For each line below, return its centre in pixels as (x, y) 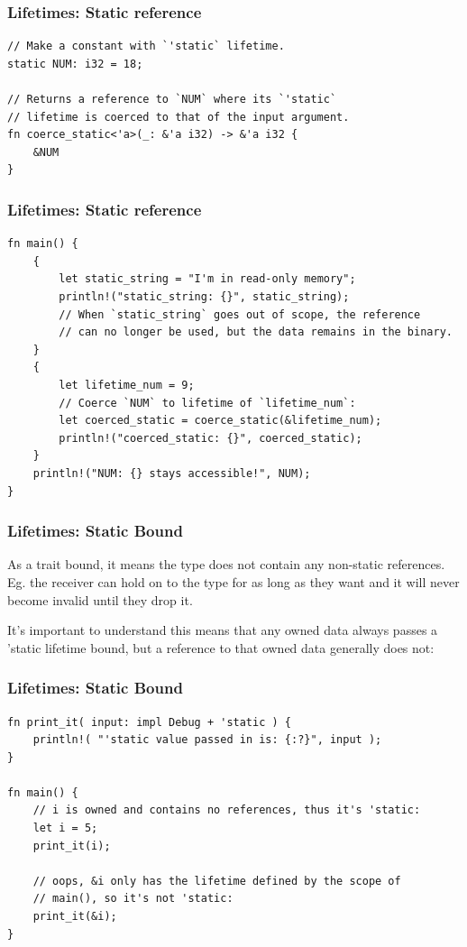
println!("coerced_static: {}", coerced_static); (211, 438)
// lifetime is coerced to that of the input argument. (179, 117)
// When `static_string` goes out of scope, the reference (240, 314)
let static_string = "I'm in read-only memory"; (207, 279)
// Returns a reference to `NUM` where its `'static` (172, 99)
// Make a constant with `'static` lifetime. (146, 46)
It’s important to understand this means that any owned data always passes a (223, 630)
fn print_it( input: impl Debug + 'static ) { (149, 722)
